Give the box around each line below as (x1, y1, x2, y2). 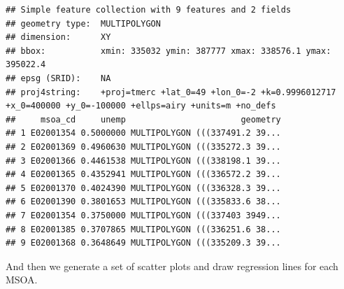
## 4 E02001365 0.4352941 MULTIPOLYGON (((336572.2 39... (6, 169, 281, 180)
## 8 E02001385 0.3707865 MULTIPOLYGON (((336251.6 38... (6, 224, 281, 234)
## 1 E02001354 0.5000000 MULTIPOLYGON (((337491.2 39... (6, 128, 281, 139)
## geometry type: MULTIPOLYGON (6, 18, 161, 29)
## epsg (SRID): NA (6, 73, 111, 83)
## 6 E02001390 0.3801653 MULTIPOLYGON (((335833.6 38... (6, 197, 281, 207)
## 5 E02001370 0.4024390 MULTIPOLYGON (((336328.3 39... (6, 183, 281, 193)
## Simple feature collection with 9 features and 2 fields (6, 5, 292, 15)
